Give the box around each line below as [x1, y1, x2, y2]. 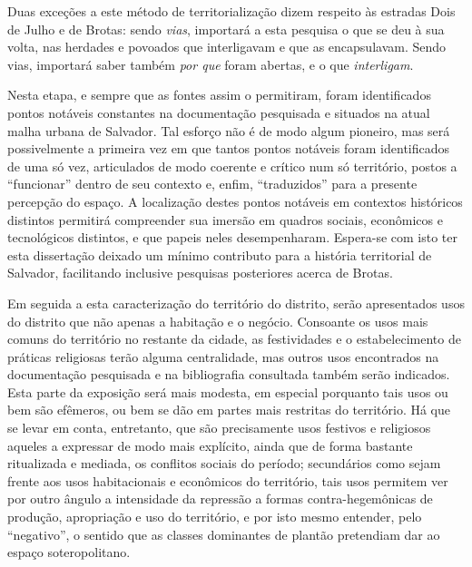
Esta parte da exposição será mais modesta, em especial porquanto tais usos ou [7, 382, 448, 401]
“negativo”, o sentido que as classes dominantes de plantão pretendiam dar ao [7, 524, 440, 543]
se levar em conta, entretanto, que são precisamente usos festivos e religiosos [7, 418, 431, 437]
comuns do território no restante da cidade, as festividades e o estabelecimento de [7, 329, 461, 348]
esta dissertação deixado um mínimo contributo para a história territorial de [7, 245, 432, 264]
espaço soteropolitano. [7, 543, 131, 562]
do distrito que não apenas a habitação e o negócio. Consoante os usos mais [7, 311, 428, 330]
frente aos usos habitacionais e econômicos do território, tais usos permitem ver [7, 471, 448, 490]
